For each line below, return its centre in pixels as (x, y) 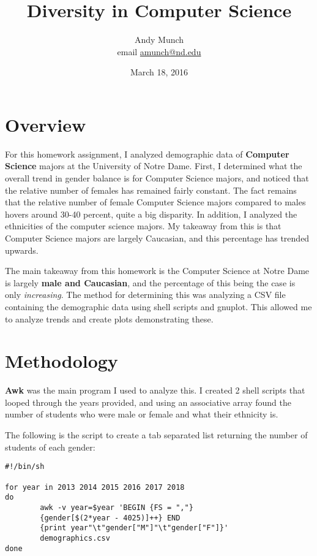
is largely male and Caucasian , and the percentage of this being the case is (150, 282)
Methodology (62, 361)
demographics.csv (75, 538)
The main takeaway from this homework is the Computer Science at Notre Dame (157, 271)
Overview (46, 124)
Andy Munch (159, 40)
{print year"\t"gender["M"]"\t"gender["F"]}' (134, 528)
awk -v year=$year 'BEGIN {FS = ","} (117, 507)
